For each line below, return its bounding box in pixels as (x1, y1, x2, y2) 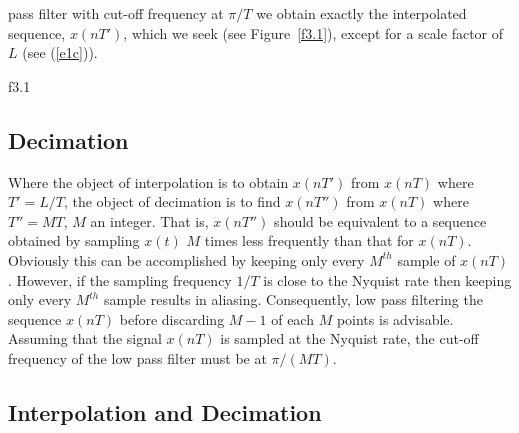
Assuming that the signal (8, 328, 162, 349)
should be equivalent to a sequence (274, 210, 487, 231)
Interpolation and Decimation (8, 396, 322, 427)
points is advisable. (336, 308, 454, 329)
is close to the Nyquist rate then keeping (263, 269, 512, 290)
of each (271, 308, 314, 329)
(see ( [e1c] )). (22, 42, 98, 63)
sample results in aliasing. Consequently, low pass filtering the (103, 289, 483, 310)
